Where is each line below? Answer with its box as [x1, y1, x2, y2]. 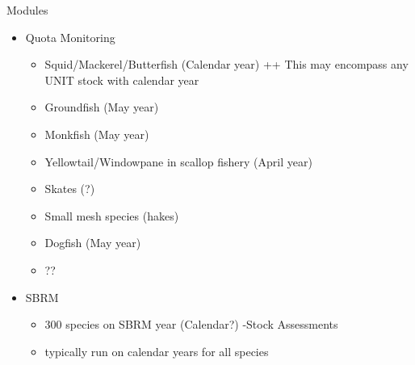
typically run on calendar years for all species [44, 342, 269, 359]
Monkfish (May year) [44, 125, 149, 142]
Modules [6, 2, 48, 18]
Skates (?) [44, 180, 95, 197]
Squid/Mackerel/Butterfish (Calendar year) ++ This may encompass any [44, 56, 409, 73]
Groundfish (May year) [44, 99, 159, 115]
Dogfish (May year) [44, 234, 141, 251]
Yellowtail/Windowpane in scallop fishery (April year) [44, 153, 312, 170]
